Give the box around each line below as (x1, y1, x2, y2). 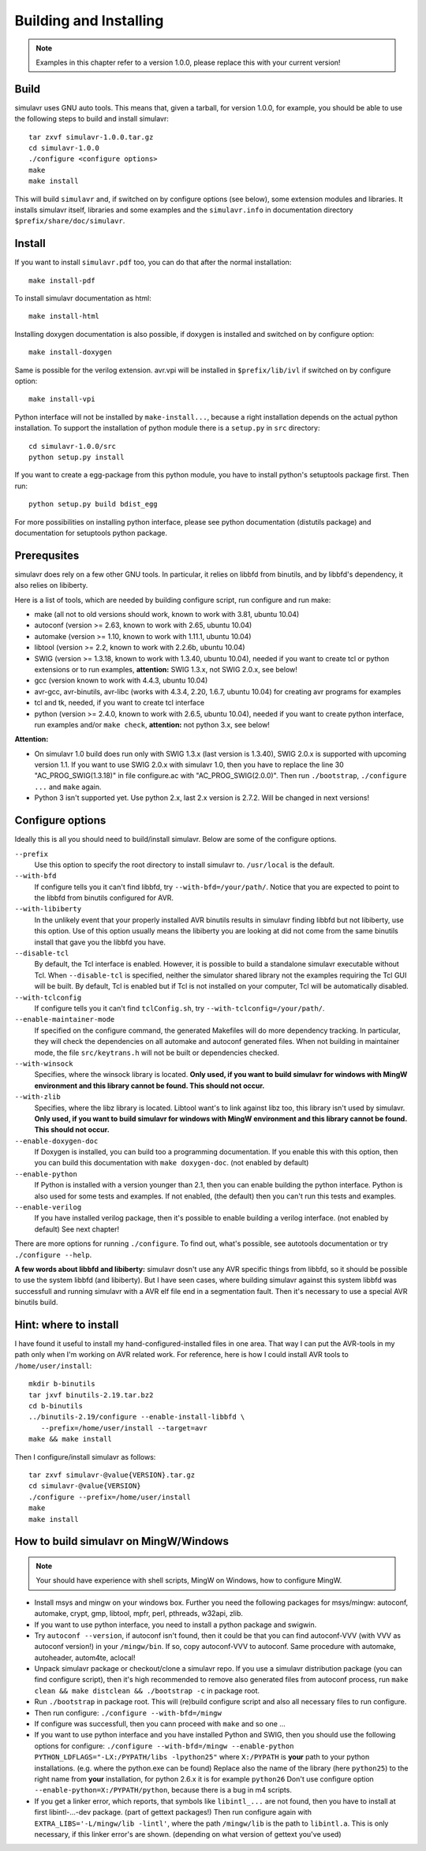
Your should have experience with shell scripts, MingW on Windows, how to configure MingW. (35, 1576, 342, 1585)
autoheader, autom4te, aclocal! (34, 1653, 136, 1662)
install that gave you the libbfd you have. (34, 937, 166, 947)
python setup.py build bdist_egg (28, 499, 158, 509)
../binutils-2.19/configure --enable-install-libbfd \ (28, 1412, 245, 1422)
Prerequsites (14, 548, 80, 562)
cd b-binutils (28, 1401, 83, 1411)
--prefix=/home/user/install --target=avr (40, 1423, 208, 1432)
